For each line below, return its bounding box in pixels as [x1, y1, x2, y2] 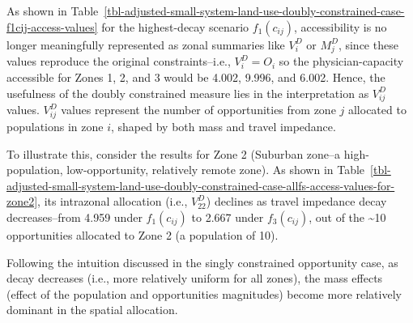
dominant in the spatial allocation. [6, 301, 178, 318]
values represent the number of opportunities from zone [61, 101, 336, 118]
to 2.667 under [191, 208, 264, 225]
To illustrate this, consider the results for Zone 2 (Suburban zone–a [6, 145, 341, 162]
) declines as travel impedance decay [206, 193, 387, 210]
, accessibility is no [294, 18, 387, 35]
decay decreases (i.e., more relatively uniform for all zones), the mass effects [6, 270, 383, 287]
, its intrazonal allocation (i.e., [37, 193, 188, 210]
